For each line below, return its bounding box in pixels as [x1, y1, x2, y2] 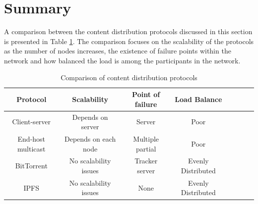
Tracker [134, 155, 158, 166]
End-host [17, 133, 46, 144]
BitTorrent [15, 160, 48, 171]
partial [135, 143, 156, 153]
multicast [17, 143, 46, 153]
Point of [132, 89, 160, 100]
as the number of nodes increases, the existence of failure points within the [4, 46, 231, 56]
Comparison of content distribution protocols [61, 72, 197, 82]
